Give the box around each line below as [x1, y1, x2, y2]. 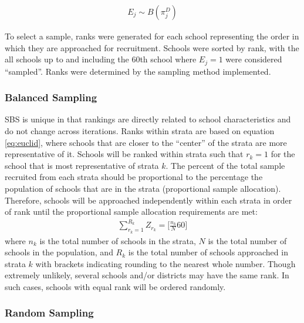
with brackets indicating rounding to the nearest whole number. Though [35, 257, 296, 269]
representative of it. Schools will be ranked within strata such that [5, 148, 244, 160]
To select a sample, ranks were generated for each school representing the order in [5, 30, 299, 42]
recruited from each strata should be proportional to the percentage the [5, 171, 263, 183]
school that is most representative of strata [5, 159, 159, 171]
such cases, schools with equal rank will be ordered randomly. [5, 280, 226, 292]
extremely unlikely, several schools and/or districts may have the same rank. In [5, 269, 289, 281]
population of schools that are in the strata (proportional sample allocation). [5, 182, 281, 195]
